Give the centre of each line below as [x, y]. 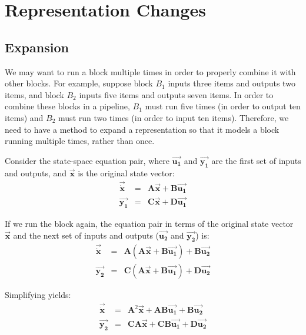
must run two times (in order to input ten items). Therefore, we [174, 117]
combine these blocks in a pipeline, [67, 106]
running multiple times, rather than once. [80, 141]
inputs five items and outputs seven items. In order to [176, 94]
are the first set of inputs [256, 160]
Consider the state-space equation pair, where [87, 160]
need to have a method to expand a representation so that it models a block [142, 129]
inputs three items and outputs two [232, 83]
